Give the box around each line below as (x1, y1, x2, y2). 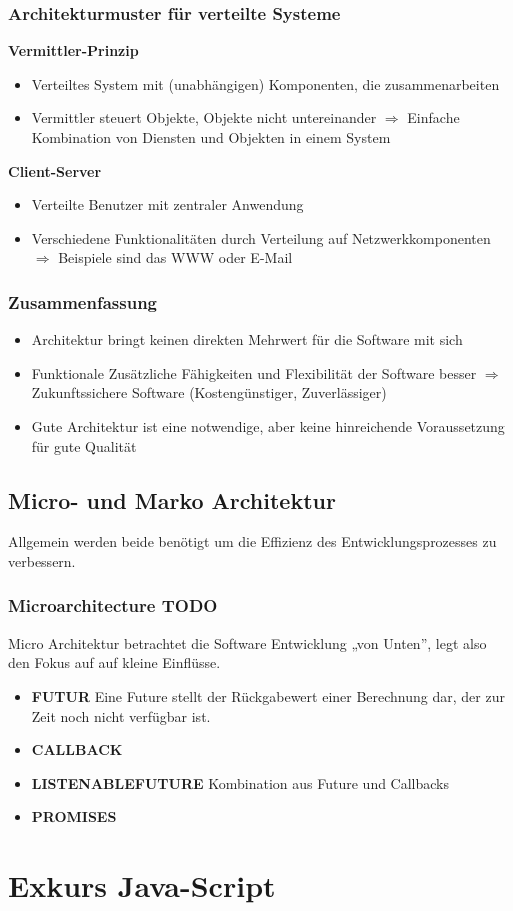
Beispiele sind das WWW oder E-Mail (58, 247, 293, 268)
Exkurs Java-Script (8, 865, 276, 906)
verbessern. (8, 550, 76, 571)
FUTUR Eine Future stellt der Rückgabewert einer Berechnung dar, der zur (31, 685, 505, 706)
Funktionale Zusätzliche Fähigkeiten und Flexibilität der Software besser (31, 362, 477, 383)
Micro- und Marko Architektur (8, 484, 336, 515)
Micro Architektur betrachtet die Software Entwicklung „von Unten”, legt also (8, 632, 487, 653)
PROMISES (31, 806, 117, 827)
